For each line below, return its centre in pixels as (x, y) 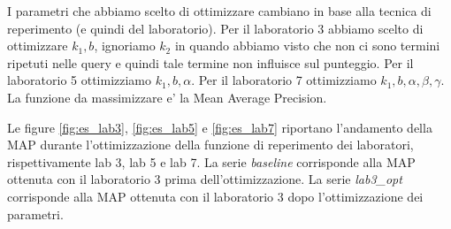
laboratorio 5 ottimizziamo (80, 80)
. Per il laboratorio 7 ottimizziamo (284, 80)
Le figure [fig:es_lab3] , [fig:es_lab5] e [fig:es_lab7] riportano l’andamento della (220, 127)
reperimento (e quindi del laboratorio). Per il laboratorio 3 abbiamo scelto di (215, 28)
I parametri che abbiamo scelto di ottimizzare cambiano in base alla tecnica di (219, 11)
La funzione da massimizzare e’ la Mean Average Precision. (167, 97)
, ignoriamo (125, 46)
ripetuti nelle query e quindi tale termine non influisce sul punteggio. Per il (210, 62)
